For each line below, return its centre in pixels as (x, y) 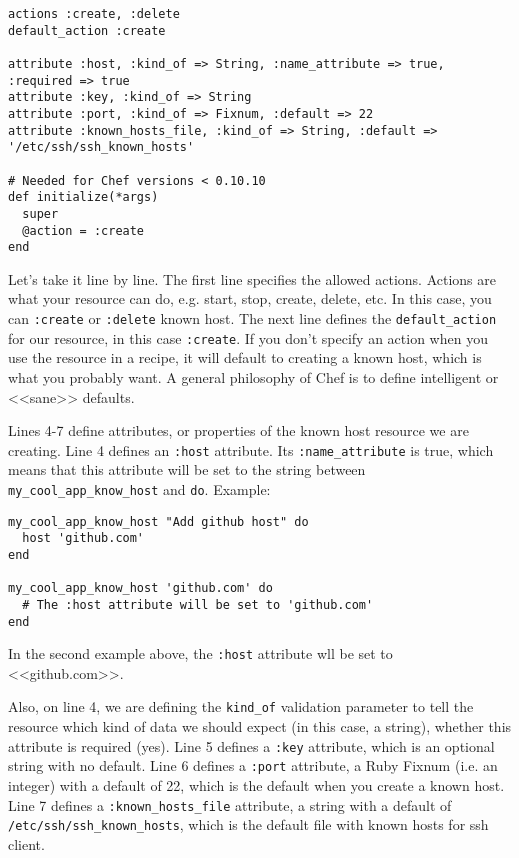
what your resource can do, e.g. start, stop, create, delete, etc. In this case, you (250, 298)
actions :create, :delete (94, 14)
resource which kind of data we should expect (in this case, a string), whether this (260, 726)
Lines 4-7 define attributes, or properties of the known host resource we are (238, 430)
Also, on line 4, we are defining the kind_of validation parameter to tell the (241, 706)
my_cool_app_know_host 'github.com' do (140, 588)
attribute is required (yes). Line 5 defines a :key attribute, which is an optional (251, 745)
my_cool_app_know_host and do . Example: (139, 488)
